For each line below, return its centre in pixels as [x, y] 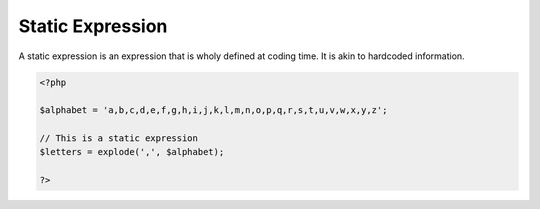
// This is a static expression [119, 138]
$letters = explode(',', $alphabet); [132, 152]
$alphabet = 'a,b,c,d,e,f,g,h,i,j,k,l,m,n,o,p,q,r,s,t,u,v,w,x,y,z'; [213, 110]
